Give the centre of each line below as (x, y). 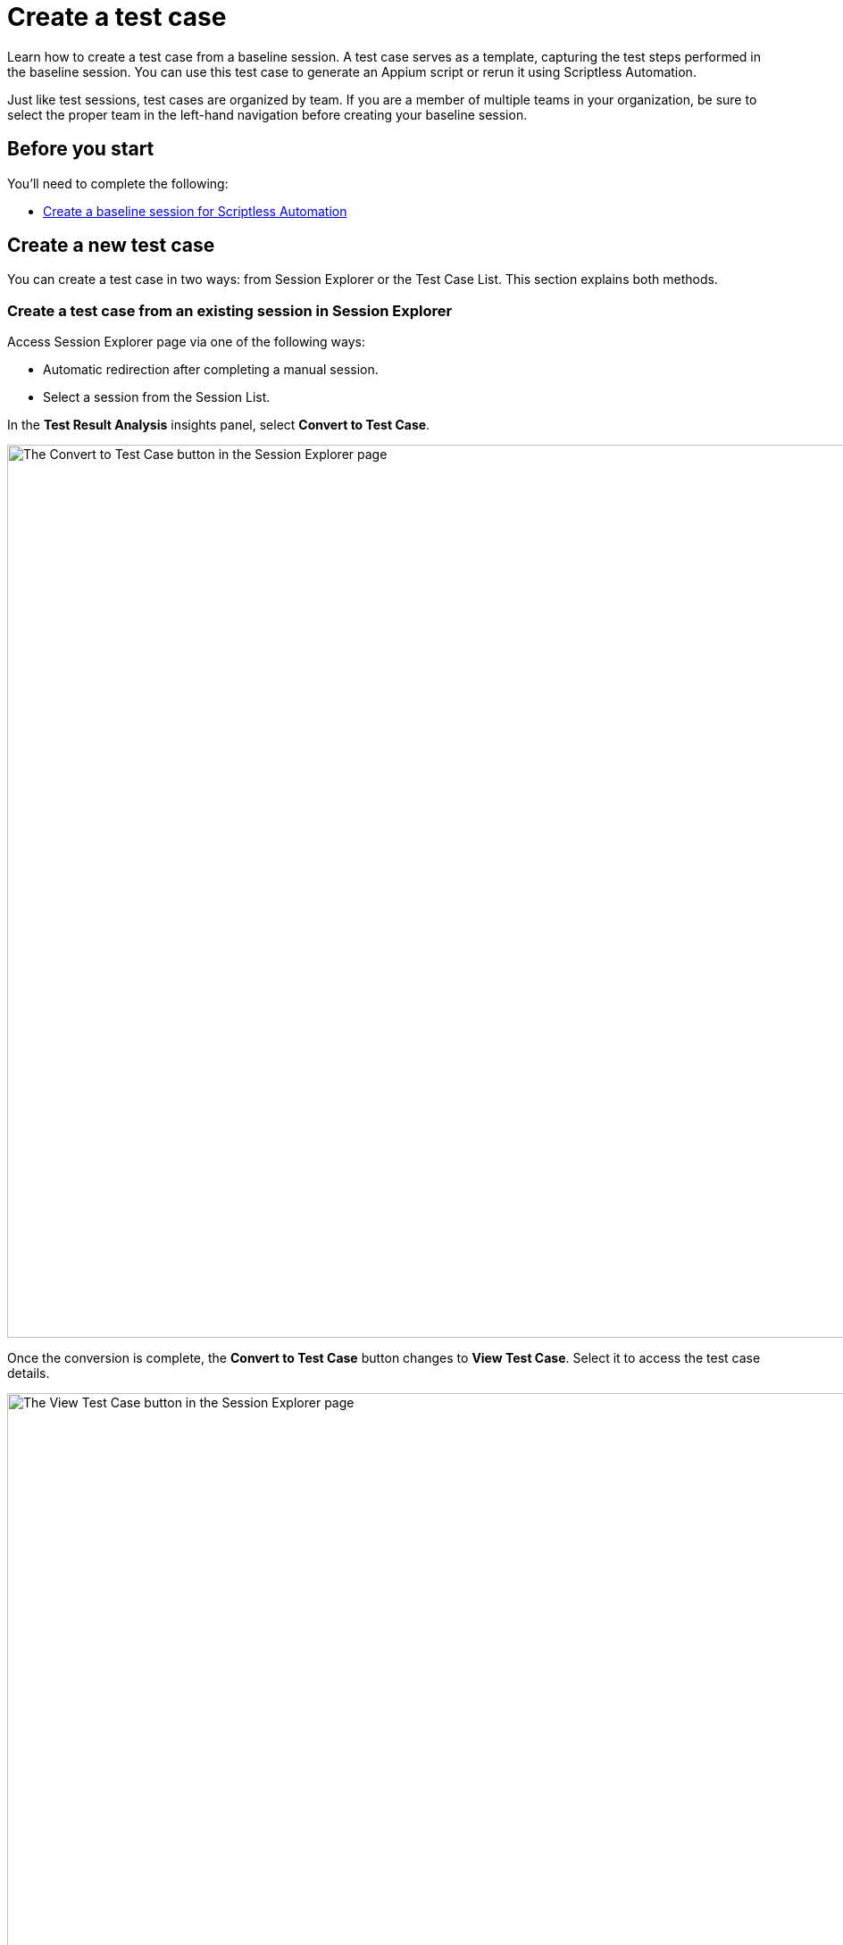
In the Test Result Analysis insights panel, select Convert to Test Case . (219, 425)
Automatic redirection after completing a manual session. (211, 370)
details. (29, 1373)
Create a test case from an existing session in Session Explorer (230, 310)
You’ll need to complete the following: (118, 183)
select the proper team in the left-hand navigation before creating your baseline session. (267, 114)
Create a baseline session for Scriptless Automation (195, 211)
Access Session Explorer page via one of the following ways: (186, 342)
